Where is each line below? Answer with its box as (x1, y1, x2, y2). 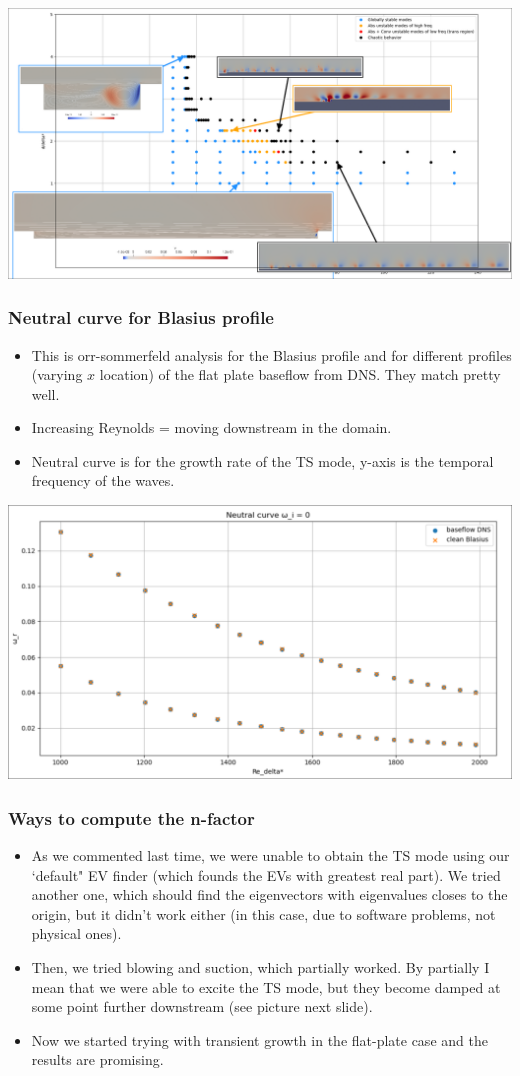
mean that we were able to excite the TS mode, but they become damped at (31, 976, 501, 997)
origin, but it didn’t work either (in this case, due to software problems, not (31, 903, 496, 924)
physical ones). (31, 923, 122, 944)
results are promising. (31, 1049, 164, 1070)
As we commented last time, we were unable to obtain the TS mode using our (31, 845, 510, 866)
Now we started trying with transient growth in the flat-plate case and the (31, 1029, 488, 1050)
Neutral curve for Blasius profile (8, 305, 274, 330)
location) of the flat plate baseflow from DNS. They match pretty (99, 364, 501, 385)
